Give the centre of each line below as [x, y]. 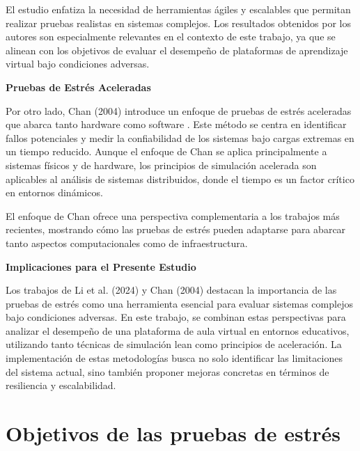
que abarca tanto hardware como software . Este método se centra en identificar [176, 124]
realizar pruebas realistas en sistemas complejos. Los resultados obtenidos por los [178, 23]
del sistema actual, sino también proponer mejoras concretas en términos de [167, 371]
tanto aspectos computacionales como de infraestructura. [127, 243]
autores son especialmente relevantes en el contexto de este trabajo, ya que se [171, 37]
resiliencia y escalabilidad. [61, 385]
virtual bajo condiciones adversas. [78, 64]
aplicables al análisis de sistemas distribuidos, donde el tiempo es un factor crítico [180, 179]
